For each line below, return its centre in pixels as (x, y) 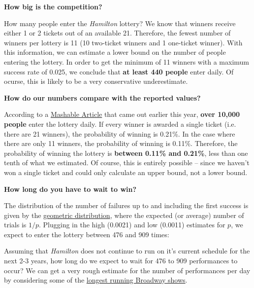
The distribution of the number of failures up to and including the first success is (126, 205)
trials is (15, 225)
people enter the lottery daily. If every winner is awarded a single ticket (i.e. (120, 124)
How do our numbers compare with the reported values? (102, 97)
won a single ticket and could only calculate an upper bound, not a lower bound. (126, 172)
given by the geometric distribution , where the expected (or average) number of (124, 215)
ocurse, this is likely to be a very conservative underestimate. (96, 81)
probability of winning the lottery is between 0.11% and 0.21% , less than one (126, 153)
